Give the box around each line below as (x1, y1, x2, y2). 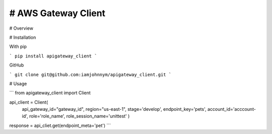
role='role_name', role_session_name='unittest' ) (29, 113, 130, 119)
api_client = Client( (9, 99, 48, 105)
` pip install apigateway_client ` (9, 53, 98, 59)
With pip (9, 43, 27, 50)
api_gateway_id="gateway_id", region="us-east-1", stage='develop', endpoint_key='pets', (22, 106, 207, 112)
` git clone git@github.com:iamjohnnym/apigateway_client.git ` (9, 72, 172, 78)
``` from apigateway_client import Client (9, 90, 91, 96)
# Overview (9, 25, 34, 31)
